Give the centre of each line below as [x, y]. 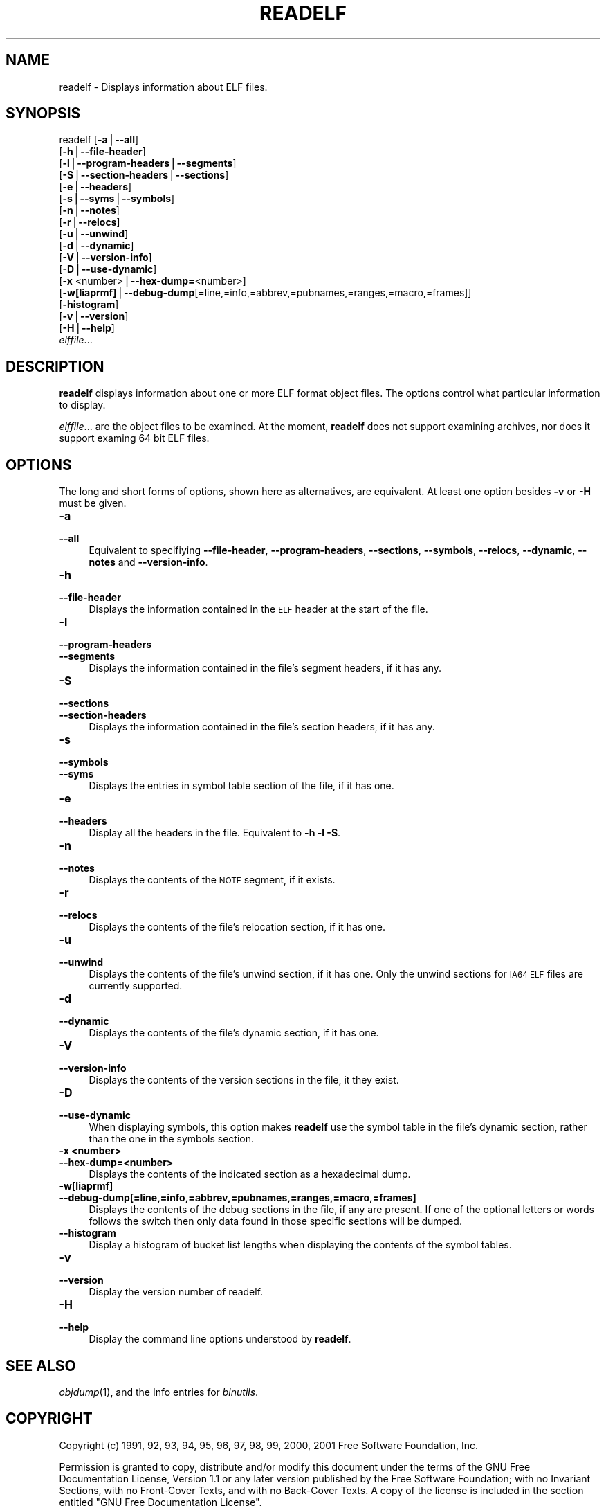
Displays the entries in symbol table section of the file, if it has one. [241, 786]
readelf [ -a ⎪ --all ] [99, 140]
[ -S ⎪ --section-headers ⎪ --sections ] [144, 175]
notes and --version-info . [148, 562]
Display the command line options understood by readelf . [220, 1339]
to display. [82, 405]
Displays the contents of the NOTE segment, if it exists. [212, 880]
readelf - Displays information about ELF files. [163, 87]
